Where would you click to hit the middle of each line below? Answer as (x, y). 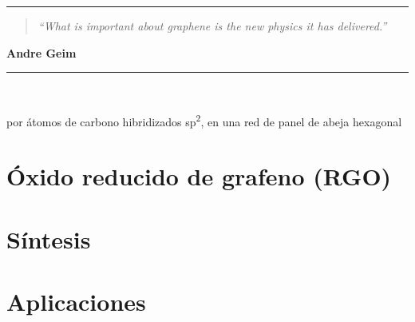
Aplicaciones (76, 301)
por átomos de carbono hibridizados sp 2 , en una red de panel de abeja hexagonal (204, 120)
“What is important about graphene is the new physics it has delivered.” (212, 26)
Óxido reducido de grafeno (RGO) (199, 176)
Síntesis (49, 239)
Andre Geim (41, 52)
